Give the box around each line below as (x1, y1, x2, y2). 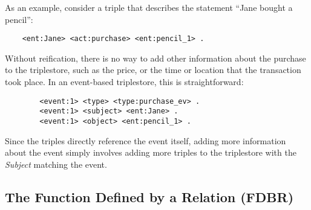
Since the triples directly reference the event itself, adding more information (5, 134, 286, 147)
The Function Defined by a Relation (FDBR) (5, 187, 294, 206)
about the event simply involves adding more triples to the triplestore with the (5, 146, 296, 159)
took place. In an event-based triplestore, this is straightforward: (5, 75, 244, 88)
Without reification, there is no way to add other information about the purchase (5, 51, 306, 64)
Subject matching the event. (5, 157, 107, 170)
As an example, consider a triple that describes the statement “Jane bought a (5, 1, 293, 13)
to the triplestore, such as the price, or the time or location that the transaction (5, 63, 301, 76)
